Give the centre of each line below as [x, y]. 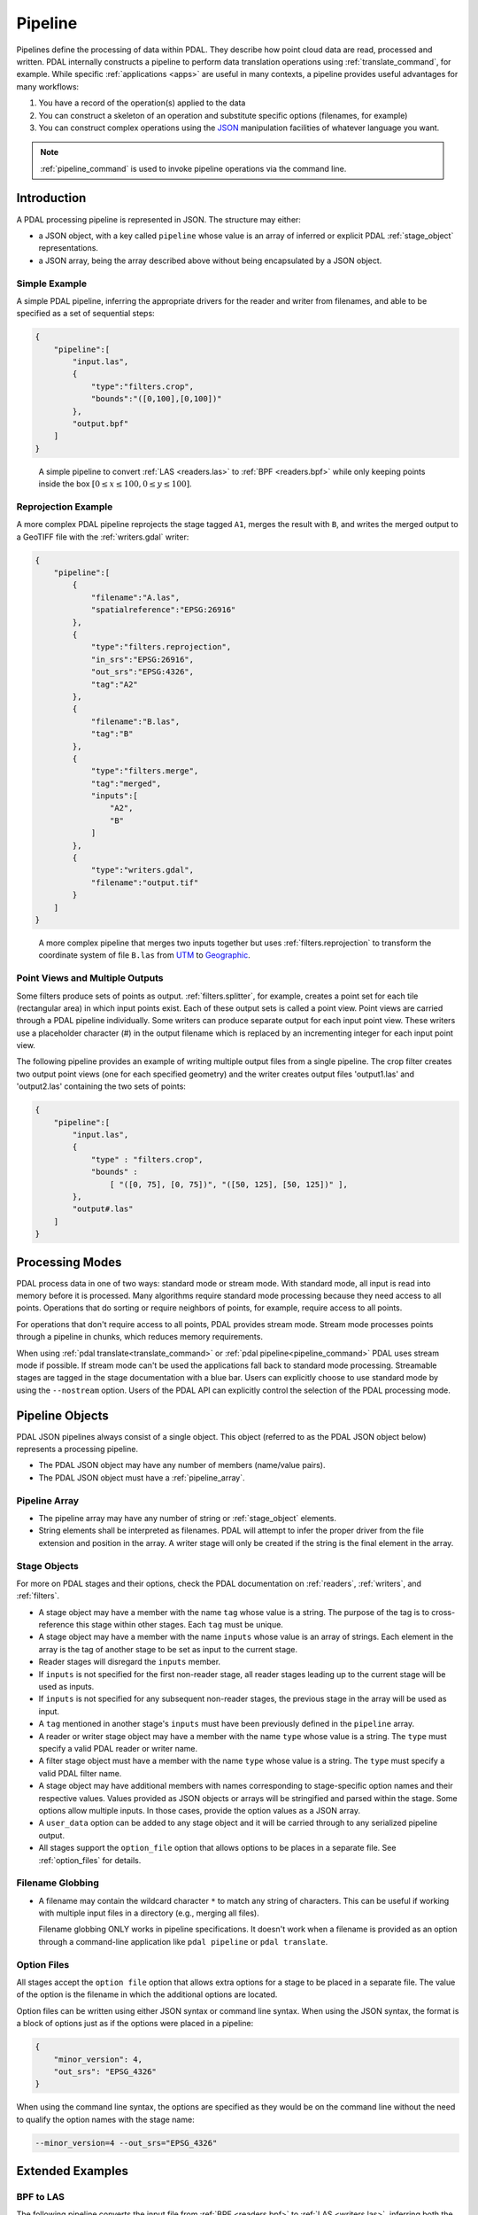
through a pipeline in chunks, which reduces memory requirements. [139, 1337]
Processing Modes [69, 1262]
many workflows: [48, 86]
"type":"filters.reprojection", [161, 647]
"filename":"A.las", [135, 597]
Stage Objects [47, 1566]
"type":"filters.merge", [145, 771]
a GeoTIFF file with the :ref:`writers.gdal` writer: [103, 537]
